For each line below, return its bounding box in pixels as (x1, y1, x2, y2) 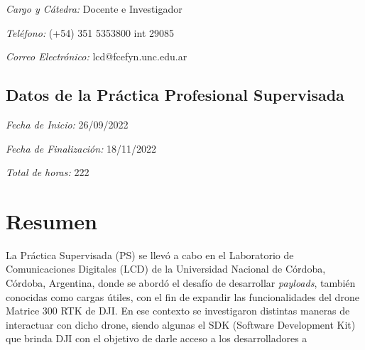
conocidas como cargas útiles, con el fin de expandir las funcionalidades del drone (6, 289, 359, 304)
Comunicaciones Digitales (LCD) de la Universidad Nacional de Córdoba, (6, 261, 326, 276)
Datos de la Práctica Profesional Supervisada (6, 84, 344, 106)
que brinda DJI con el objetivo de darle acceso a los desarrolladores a (6, 331, 307, 346)
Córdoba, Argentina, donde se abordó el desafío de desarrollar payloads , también (6, 275, 356, 290)
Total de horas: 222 (6, 165, 89, 180)
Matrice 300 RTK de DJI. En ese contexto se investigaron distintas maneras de (6, 303, 350, 318)
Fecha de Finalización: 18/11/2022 (6, 141, 157, 155)
